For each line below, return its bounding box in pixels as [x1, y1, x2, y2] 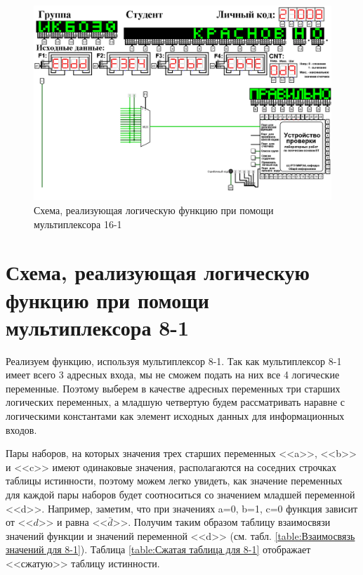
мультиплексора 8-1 [6, 312, 190, 341]
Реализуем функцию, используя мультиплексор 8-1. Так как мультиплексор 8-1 [6, 353, 342, 368]
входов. [6, 422, 37, 437]
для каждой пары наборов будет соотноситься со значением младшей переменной [6, 487, 355, 502]
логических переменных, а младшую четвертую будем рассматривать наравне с [6, 395, 345, 409]
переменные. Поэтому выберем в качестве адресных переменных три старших [6, 381, 341, 395]
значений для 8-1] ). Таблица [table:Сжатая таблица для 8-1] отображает [6, 542, 311, 557]
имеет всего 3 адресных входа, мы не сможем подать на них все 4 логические [6, 367, 340, 382]
